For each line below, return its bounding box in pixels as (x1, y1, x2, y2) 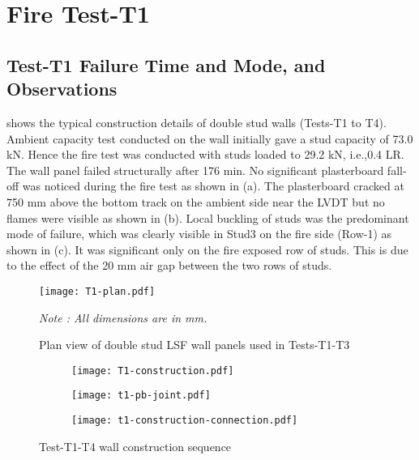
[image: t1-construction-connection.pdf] (71, 415, 298, 427)
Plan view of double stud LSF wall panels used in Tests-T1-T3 (39, 336, 350, 353)
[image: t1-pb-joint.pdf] (71, 390, 211, 402)
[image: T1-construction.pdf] (71, 364, 234, 377)
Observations (6, 76, 118, 101)
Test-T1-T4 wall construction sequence (39, 437, 232, 454)
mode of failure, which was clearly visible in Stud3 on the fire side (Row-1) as (6, 225, 392, 242)
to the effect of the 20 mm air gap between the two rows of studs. (6, 257, 332, 274)
